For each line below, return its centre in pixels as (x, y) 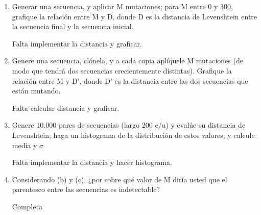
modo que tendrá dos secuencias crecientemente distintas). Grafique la (122, 70)
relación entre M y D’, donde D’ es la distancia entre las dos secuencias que (130, 80)
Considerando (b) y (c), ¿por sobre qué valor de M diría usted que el (120, 179)
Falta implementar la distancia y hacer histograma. (92, 162)
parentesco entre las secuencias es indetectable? (86, 189)
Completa (27, 206)
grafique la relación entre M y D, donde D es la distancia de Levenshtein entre (135, 16)
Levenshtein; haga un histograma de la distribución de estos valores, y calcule (133, 135)
